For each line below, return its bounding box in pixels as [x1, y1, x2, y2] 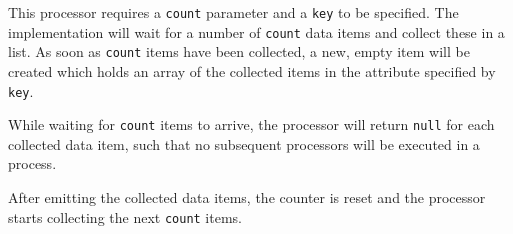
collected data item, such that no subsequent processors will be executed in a [8, 133, 480, 154]
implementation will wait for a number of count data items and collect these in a [8, 21, 505, 42]
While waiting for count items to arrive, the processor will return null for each [8, 114, 495, 135]
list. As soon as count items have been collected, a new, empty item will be [8, 41, 470, 62]
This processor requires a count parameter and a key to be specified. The [8, 2, 459, 22]
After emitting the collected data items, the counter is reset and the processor [8, 187, 486, 208]
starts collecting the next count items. [8, 206, 242, 227]
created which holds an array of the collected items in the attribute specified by [8, 60, 496, 81]
